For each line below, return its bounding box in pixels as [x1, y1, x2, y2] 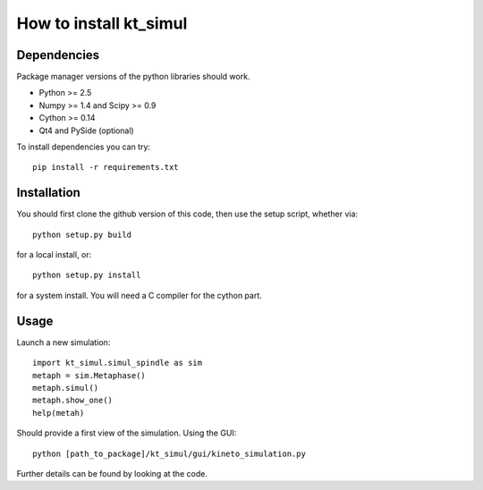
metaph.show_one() [32, 395, 114, 406]
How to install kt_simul [16, 13, 188, 33]
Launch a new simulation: [16, 336, 111, 348]
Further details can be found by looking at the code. [16, 468, 208, 478]
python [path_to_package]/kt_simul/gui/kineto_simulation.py [32, 448, 306, 459]
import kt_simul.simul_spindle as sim [32, 358, 203, 368]
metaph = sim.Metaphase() [32, 370, 147, 380]
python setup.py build [32, 229, 132, 240]
